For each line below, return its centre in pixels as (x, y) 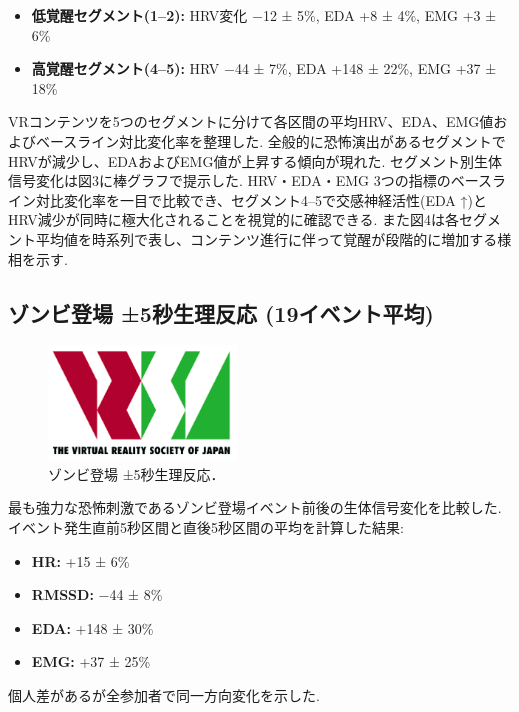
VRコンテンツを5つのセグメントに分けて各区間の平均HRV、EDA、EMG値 (251, 121)
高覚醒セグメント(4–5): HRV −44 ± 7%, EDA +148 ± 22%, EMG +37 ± (264, 68)
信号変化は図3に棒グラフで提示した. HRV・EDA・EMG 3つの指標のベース (250, 180)
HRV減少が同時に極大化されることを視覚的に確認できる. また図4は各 (234, 219)
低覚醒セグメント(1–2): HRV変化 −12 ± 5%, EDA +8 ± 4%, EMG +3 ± (264, 15)
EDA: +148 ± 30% (92, 627)
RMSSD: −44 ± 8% (97, 594)
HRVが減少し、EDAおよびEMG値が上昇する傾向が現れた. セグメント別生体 (255, 160)
